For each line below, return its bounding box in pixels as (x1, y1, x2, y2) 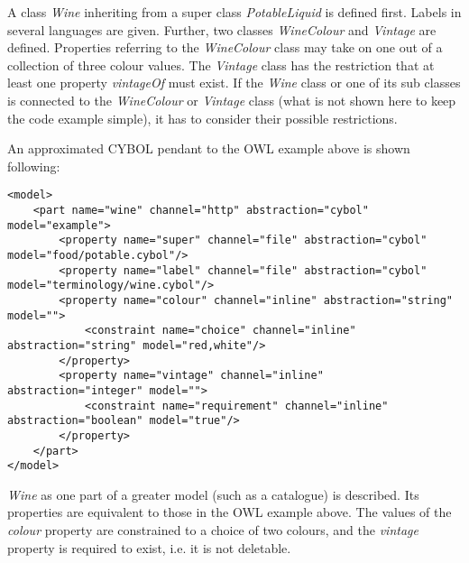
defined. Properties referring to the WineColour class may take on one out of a (7, 38, 443, 57)
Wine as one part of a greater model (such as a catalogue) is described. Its (7, 485, 419, 503)
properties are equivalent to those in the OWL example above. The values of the (7, 503, 452, 521)
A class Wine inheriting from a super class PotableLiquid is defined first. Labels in (7, 3, 462, 21)
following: (7, 156, 60, 175)
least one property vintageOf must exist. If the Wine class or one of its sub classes (7, 73, 461, 92)
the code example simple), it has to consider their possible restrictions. (7, 108, 398, 127)
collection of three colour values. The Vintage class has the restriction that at (7, 55, 435, 74)
